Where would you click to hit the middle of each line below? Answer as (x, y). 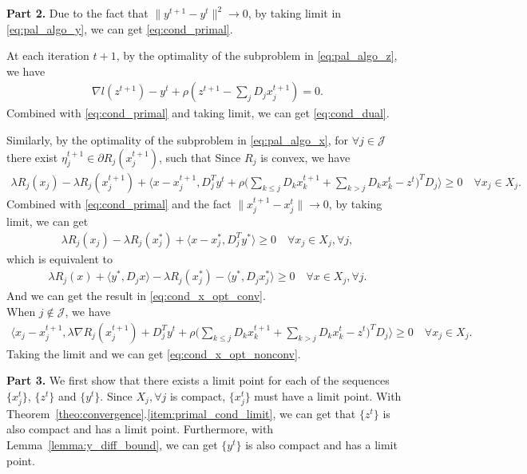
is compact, (198, 395)
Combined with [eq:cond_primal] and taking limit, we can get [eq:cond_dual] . (198, 113)
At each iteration (48, 55)
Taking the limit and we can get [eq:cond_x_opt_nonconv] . (154, 353)
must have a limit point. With (328, 395)
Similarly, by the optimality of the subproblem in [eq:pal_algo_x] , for (178, 140)
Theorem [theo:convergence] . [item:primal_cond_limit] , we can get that (181, 413)
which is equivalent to (60, 258)
